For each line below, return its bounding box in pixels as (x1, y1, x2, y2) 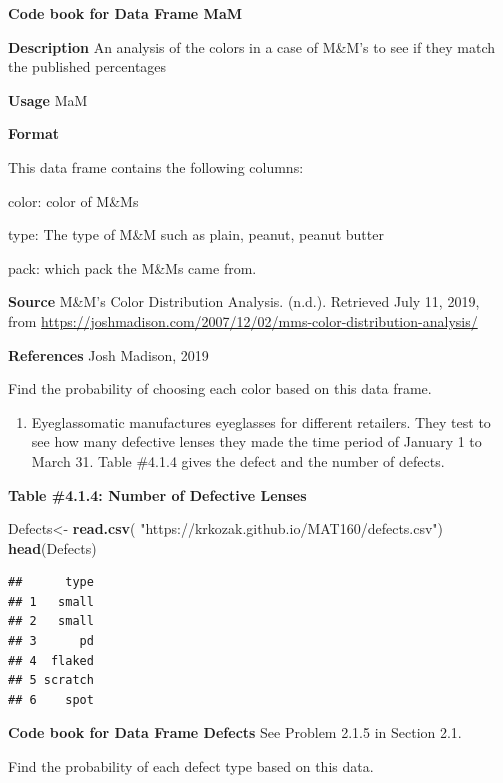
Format (8, 123, 59, 144)
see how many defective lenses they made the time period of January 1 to (31, 431, 482, 452)
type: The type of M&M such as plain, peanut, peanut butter (8, 224, 384, 245)
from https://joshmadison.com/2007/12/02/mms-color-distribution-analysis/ (8, 310, 478, 331)
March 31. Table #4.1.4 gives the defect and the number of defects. (31, 450, 445, 471)
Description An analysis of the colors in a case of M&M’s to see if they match (8, 36, 496, 57)
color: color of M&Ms (8, 190, 139, 211)
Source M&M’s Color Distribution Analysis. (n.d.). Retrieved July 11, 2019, (8, 291, 480, 312)
